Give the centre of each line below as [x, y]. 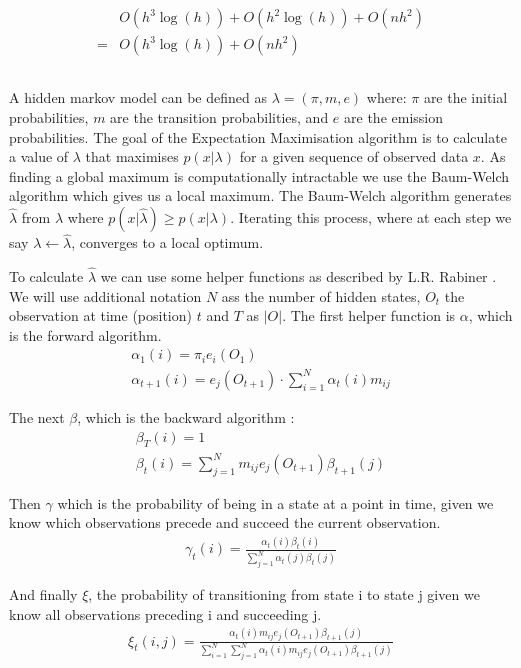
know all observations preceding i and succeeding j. [165, 613]
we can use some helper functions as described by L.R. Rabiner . [298, 276]
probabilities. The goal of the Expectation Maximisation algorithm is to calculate [258, 136]
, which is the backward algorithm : [186, 416]
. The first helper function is [369, 315]
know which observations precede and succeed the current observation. [225, 522]
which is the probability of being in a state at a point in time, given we [275, 502]
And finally [43, 594]
